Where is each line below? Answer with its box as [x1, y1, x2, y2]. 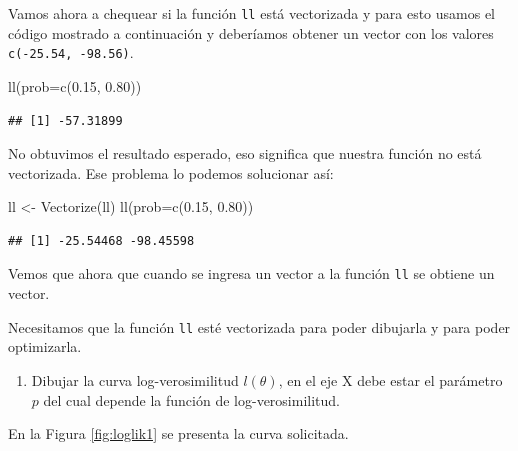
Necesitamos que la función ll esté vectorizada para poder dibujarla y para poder [8, 316, 511, 337]
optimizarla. [8, 336, 82, 357]
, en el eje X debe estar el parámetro [278, 369, 503, 390]
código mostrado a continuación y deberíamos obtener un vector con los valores [8, 22, 494, 43]
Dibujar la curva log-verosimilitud [31, 369, 239, 390]
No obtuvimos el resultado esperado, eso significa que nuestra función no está [8, 143, 482, 164]
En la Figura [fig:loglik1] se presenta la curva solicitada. [8, 423, 349, 444]
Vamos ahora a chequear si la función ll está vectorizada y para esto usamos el [8, 3, 495, 23]
